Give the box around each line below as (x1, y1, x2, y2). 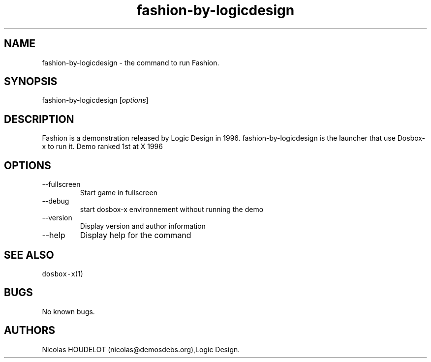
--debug (42, 197, 69, 206)
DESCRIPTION (4, 113, 74, 125)
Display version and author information (80, 222, 206, 231)
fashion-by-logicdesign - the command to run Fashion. (42, 58, 219, 67)
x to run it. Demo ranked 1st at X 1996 (42, 142, 163, 151)
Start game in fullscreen (80, 188, 157, 197)
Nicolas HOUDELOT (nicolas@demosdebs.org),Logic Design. (42, 345, 240, 354)
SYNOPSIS (4, 75, 58, 88)
